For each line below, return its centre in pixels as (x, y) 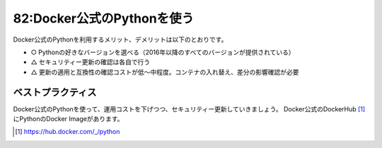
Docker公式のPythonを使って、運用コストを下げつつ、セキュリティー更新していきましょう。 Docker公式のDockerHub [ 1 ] (189, 109)
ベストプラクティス (55, 92)
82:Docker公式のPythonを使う (104, 18)
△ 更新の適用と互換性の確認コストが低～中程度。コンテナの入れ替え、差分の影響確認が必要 (165, 72)
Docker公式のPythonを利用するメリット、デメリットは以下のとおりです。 (120, 39)
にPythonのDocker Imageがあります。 (68, 119)
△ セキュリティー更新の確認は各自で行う (91, 62)
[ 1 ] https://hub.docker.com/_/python (68, 132)
